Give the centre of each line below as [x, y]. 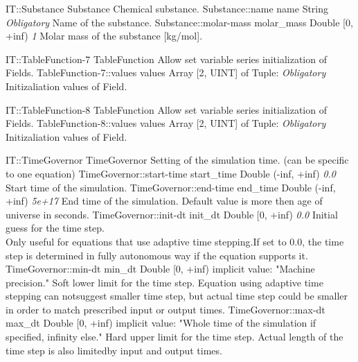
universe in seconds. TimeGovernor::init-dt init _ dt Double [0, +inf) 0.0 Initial [172, 214]
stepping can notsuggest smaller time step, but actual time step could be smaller [177, 296]
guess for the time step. [55, 228]
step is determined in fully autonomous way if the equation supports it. [157, 255]
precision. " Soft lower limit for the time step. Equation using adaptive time [164, 282]
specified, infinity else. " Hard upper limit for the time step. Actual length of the [174, 337]
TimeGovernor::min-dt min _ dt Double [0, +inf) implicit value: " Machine [160, 269]
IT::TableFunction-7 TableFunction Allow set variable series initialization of [166, 59]
